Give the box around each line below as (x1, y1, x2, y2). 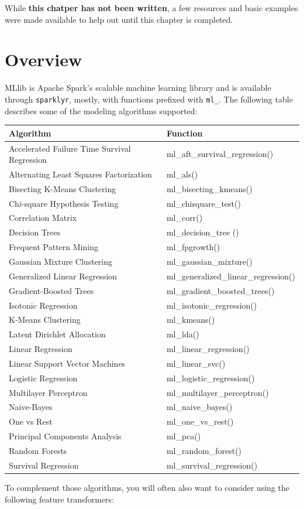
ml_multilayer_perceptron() (166, 386, 269, 398)
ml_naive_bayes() (166, 401, 233, 413)
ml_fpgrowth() (166, 241, 220, 253)
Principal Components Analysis (9, 430, 122, 442)
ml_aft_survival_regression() (166, 148, 274, 160)
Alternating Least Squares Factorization (9, 168, 152, 180)
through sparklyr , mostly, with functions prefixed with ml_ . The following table (5, 93, 293, 105)
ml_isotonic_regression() (166, 299, 257, 311)
